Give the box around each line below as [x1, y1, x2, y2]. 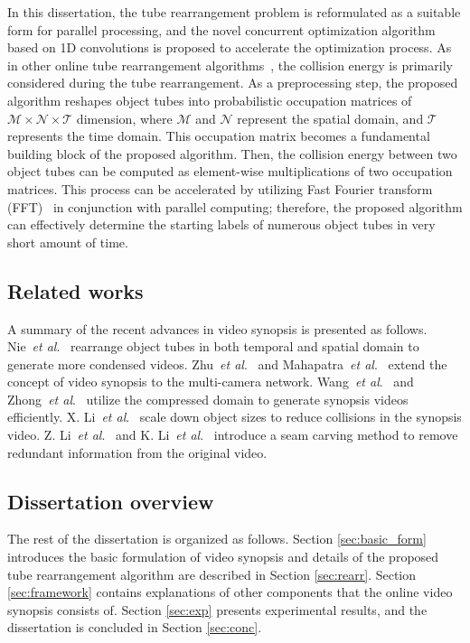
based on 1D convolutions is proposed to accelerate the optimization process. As [7, 38, 452, 57]
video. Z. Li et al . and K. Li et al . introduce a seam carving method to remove [7, 425, 458, 444]
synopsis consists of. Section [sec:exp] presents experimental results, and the [7, 600, 428, 619]
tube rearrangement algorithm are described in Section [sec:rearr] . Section [7, 564, 417, 583]
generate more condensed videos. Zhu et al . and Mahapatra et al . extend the [7, 354, 447, 373]
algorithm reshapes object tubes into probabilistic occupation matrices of [7, 90, 412, 109]
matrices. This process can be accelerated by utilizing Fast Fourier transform [7, 179, 433, 198]
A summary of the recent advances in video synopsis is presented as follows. [7, 319, 428, 338]
